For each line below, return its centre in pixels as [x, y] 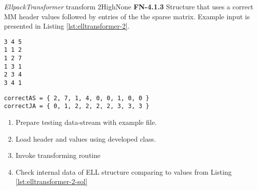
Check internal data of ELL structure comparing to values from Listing [124, 171]
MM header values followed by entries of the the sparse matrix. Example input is [127, 16]
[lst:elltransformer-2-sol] [51, 181]
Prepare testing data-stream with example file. [86, 122]
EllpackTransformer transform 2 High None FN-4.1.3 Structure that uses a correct [129, 6]
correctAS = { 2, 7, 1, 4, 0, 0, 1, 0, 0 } [77, 98]
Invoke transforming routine [58, 155]
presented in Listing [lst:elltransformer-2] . [67, 26]
